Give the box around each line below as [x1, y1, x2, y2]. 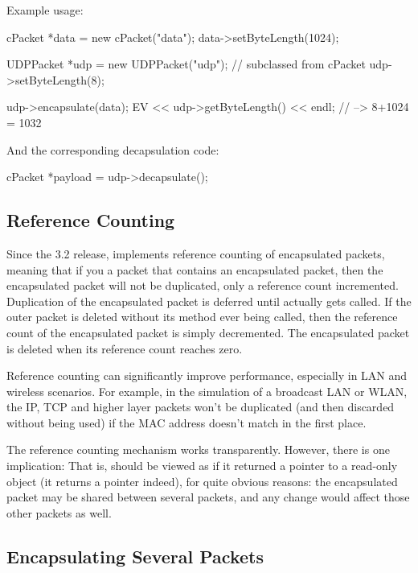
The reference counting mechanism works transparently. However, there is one [6, 441, 390, 458]
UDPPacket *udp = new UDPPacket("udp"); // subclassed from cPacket [6, 56, 366, 72]
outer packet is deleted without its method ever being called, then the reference [6, 308, 398, 325]
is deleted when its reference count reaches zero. [6, 340, 243, 357]
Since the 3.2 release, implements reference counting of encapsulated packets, [6, 245, 385, 262]
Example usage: [6, 2, 84, 18]
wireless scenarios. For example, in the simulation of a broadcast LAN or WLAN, [6, 382, 408, 399]
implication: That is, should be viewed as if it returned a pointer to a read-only [6, 457, 398, 474]
